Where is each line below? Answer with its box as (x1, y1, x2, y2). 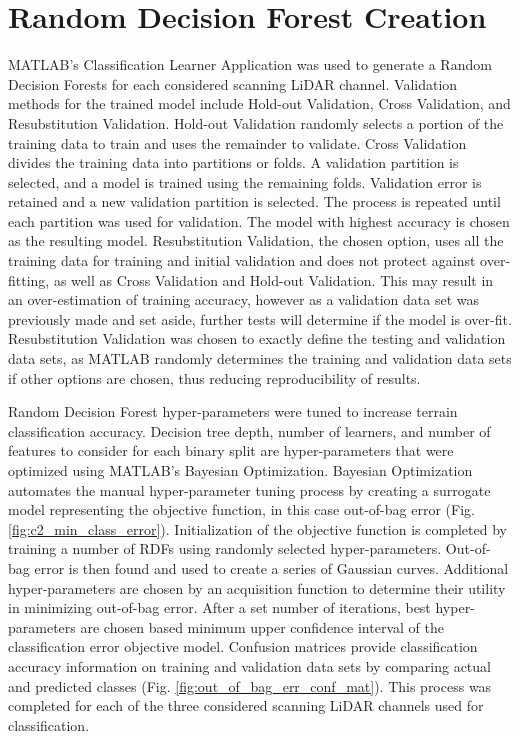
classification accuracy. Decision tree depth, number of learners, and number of (8, 420, 491, 441)
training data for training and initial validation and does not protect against (8, 250, 476, 271)
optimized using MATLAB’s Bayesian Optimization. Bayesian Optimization (8, 460, 473, 480)
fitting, (8, 269, 50, 290)
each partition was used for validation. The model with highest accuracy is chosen (8, 210, 510, 231)
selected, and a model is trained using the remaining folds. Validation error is (8, 171, 482, 192)
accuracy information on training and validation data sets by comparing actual (8, 655, 491, 676)
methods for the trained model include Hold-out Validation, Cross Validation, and (8, 93, 511, 114)
